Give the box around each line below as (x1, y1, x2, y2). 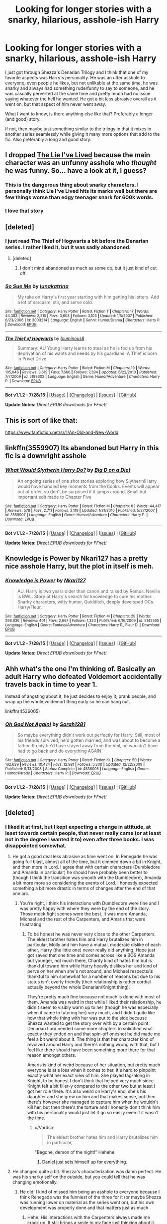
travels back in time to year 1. (5, 680, 97, 688)
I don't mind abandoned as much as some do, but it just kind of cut (19, 265, 157, 271)
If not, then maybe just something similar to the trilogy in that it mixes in (5, 126, 152, 132)
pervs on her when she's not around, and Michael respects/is (27, 968, 153, 974)
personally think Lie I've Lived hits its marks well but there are (5, 188, 158, 195)
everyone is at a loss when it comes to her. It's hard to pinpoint (27, 1067, 156, 1073)
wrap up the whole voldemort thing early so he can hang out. (5, 699, 130, 705)
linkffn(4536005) (5, 708, 40, 714)
